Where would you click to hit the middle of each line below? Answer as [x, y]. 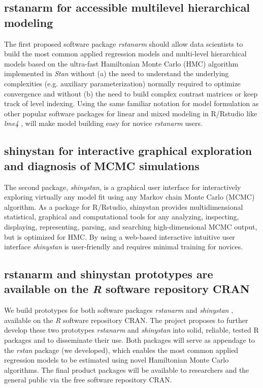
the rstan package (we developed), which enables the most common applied [121, 350]
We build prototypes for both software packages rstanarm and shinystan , [119, 310]
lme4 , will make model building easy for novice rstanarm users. [103, 123]
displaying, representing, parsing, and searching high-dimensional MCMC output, [131, 226]
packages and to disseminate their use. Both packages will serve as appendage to [129, 340]
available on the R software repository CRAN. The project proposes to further [126, 320]
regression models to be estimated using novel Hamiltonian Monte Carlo [117, 360]
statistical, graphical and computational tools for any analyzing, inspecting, [122, 217]
